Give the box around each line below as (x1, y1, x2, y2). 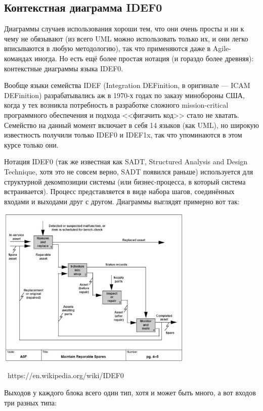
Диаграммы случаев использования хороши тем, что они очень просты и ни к (4, 23, 244, 34)
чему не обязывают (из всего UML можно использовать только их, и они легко (4, 33, 248, 43)
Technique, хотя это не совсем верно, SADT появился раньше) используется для (4, 166, 253, 176)
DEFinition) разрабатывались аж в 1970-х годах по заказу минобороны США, (4, 89, 245, 100)
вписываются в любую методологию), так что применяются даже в (4, 43, 211, 54)
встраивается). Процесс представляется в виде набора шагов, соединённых (4, 186, 235, 197)
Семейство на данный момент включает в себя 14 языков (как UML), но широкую (4, 119, 259, 130)
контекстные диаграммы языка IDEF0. (4, 63, 123, 73)
